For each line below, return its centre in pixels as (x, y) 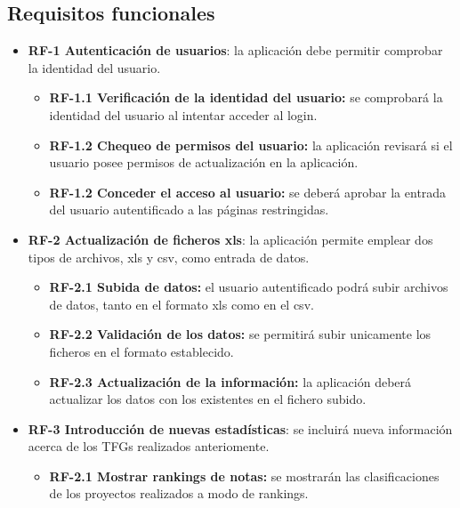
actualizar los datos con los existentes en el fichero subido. (208, 399)
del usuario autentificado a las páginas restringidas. (189, 210)
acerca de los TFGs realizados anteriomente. (149, 446)
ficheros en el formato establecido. (141, 351)
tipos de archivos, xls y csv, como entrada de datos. (169, 257)
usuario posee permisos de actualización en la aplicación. (204, 162)
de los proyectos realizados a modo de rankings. (179, 493)
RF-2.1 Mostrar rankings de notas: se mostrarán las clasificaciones (244, 476)
